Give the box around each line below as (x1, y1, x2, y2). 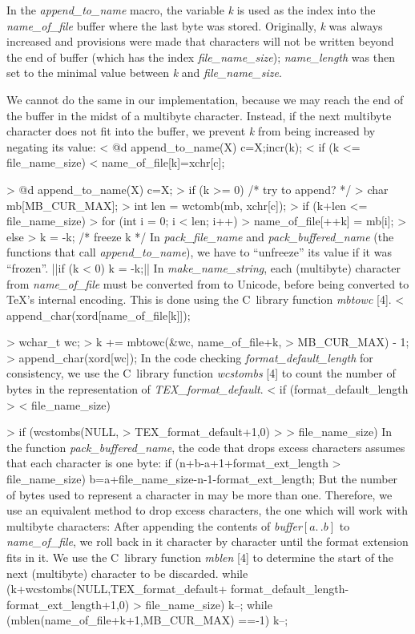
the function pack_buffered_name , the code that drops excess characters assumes (6, 438, 405, 455)
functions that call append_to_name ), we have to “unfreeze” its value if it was (6, 244, 392, 260)
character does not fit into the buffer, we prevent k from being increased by (6, 123, 376, 139)
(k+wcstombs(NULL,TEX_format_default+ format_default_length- (6, 580, 349, 597)
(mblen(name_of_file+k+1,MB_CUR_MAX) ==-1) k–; (6, 612, 288, 628)
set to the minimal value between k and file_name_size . (6, 64, 282, 81)
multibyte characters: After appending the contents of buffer (6, 517, 302, 534)
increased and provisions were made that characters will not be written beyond (6, 33, 394, 50)
